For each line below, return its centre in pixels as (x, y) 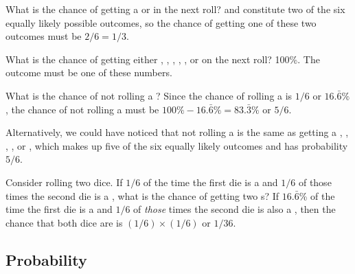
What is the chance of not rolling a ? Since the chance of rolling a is (149, 95)
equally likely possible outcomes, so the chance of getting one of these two (161, 22)
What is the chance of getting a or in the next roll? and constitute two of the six (175, 9)
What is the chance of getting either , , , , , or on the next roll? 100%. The (163, 59)
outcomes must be (44, 36)
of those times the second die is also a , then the (234, 209)
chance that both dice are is (64, 222)
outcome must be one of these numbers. (89, 72)
